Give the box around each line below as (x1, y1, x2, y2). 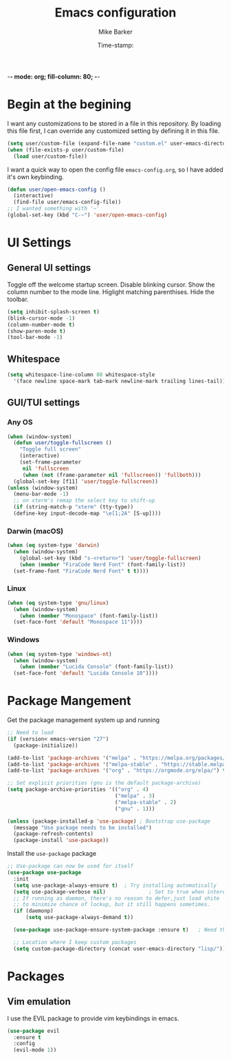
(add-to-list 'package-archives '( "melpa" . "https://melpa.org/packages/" (7, 754, 229, 761)
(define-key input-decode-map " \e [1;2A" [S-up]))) (13, 510, 162, 517)
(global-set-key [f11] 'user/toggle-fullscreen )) (13, 477, 158, 485)
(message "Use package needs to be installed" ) (13, 824, 153, 831)
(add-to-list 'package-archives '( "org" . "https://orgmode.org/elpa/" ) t (7, 767, 226, 774)
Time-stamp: (97, 41, 134, 49)
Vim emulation (7, 996, 71, 1007)
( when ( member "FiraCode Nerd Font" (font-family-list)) (19, 561, 186, 568)
